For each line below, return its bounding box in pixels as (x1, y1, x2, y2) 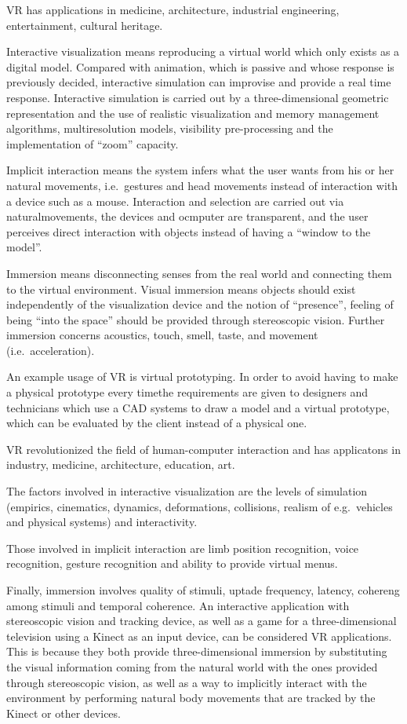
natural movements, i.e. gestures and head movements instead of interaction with (6, 177, 398, 193)
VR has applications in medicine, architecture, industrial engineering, (6, 2, 340, 17)
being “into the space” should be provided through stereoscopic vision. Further (6, 311, 385, 327)
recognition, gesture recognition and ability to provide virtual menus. (6, 555, 338, 572)
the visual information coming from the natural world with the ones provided (6, 658, 378, 675)
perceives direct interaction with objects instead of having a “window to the (6, 223, 371, 240)
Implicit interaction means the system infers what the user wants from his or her (6, 162, 394, 178)
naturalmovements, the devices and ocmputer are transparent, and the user (6, 208, 369, 225)
